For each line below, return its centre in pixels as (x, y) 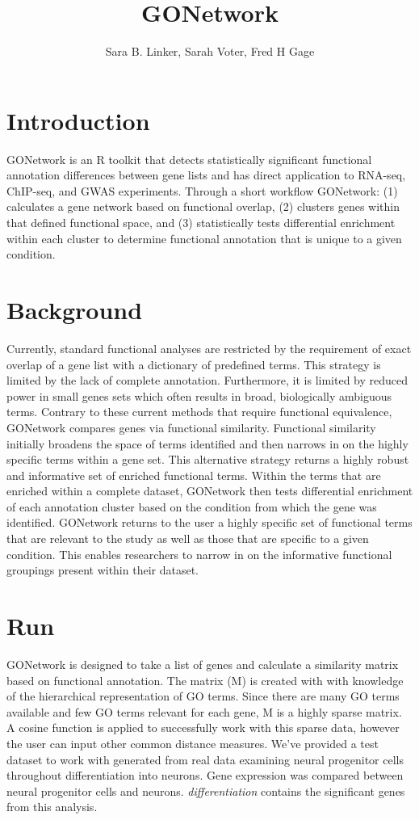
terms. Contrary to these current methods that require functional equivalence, (199, 412)
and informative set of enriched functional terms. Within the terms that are (194, 475)
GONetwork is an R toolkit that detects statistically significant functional (189, 159)
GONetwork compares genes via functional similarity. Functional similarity (191, 427)
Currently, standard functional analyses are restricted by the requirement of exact (209, 348)
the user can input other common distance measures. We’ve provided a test (193, 743)
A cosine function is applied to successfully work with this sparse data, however (203, 727)
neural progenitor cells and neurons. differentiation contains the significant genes (206, 791)
